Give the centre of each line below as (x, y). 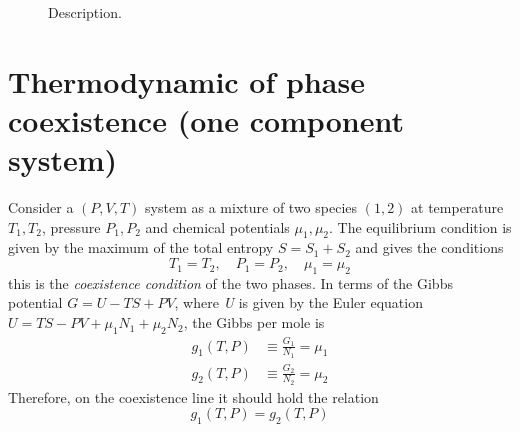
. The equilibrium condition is (420, 226)
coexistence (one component (206, 119)
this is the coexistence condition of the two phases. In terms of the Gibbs (230, 282)
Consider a (41, 207)
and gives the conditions (429, 247)
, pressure (71, 226)
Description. (85, 12)
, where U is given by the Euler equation (298, 302)
